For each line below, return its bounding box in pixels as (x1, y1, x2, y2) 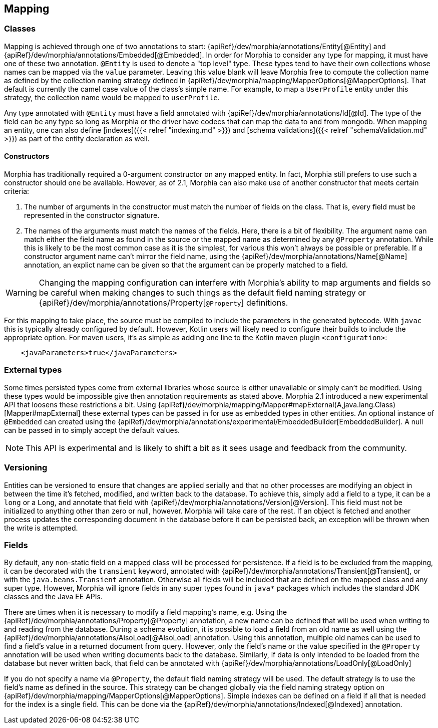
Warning (6, 288, 37, 298)
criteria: (4, 187, 30, 196)
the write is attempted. (4, 523, 78, 532)
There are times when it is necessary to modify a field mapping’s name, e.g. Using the (4, 608, 287, 617)
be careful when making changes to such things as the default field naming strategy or (39, 288, 366, 298)
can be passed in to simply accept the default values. (4, 425, 180, 434)
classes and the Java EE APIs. (4, 592, 103, 601)
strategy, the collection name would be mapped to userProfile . (4, 93, 220, 102)
